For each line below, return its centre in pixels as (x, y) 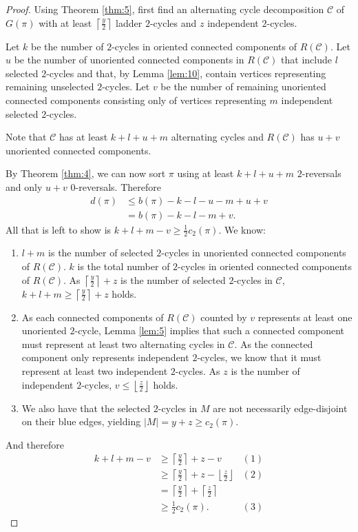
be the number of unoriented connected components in (129, 60)
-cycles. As (198, 370)
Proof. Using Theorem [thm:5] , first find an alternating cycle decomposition (165, 9)
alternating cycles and (217, 137)
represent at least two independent (95, 370)
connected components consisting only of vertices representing (136, 100)
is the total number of (124, 266)
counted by (224, 317)
